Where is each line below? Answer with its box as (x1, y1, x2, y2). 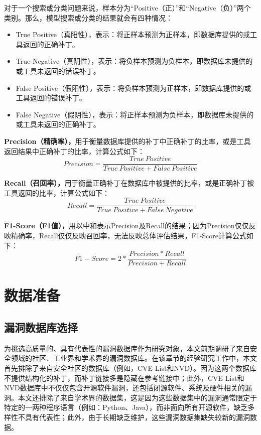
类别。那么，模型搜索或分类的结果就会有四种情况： (4, 12, 173, 23)
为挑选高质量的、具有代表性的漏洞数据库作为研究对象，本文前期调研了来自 (4, 343, 250, 353)
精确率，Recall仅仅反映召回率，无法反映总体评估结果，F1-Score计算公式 (11, 230, 247, 241)
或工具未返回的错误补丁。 (16, 65, 100, 76)
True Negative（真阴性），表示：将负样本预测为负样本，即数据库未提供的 (16, 56, 253, 66)
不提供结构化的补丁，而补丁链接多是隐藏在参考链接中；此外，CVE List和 (4, 372, 244, 383)
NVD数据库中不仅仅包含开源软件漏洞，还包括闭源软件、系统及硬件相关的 (4, 382, 245, 393)
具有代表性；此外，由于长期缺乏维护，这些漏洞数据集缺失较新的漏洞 (25, 412, 250, 422)
